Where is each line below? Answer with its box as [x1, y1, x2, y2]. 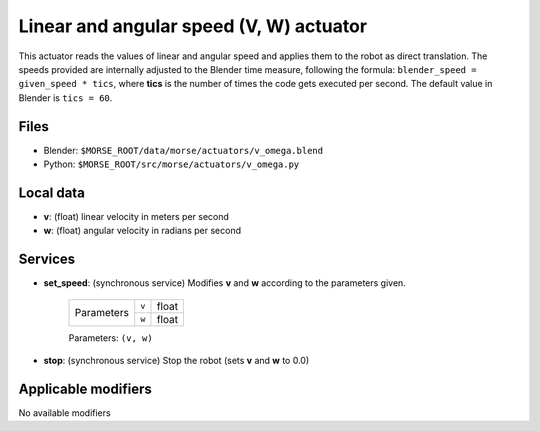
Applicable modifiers [18, 380, 152, 397]
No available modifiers [18, 406, 111, 419]
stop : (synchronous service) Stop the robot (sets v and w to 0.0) [43, 355, 310, 366]
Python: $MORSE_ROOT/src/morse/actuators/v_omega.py [43, 158, 300, 170]
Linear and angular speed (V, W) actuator [18, 15, 368, 37]
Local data [18, 184, 85, 201]
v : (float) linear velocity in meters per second [43, 210, 230, 222]
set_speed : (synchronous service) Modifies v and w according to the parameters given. [43, 277, 407, 289]
